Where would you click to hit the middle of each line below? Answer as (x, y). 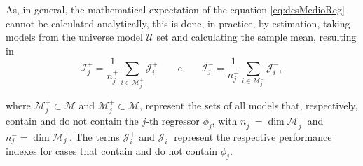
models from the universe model (74, 37)
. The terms (95, 136)
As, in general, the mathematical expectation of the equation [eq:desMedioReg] (175, 9)
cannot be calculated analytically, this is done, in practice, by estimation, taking (178, 23)
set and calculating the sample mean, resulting (256, 37)
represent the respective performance (253, 136)
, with (225, 121)
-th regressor (173, 121)
